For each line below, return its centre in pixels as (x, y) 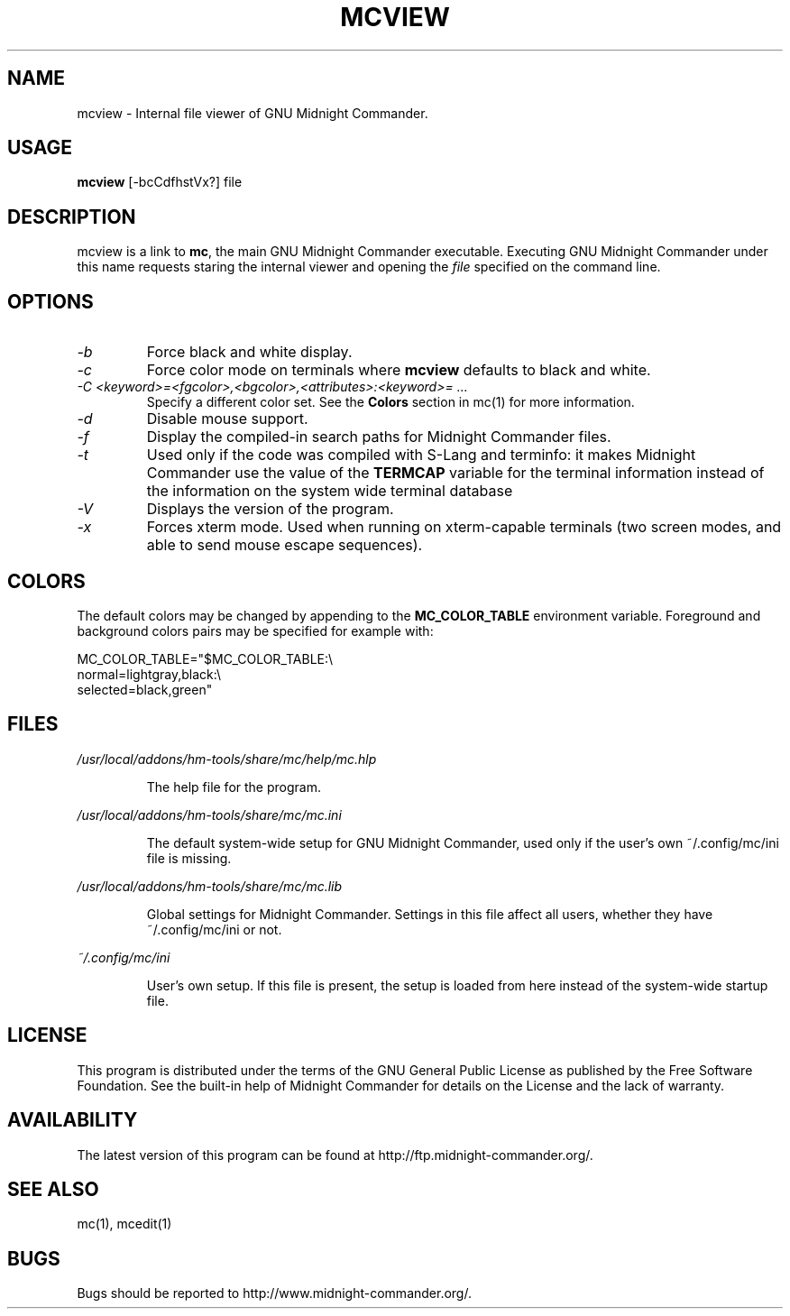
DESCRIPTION (72, 216)
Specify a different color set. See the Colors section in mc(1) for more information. (390, 402)
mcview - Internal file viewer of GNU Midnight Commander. (253, 113)
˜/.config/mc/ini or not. (214, 929)
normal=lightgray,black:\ (149, 674)
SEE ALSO (53, 1189)
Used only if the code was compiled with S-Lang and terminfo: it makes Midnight (421, 455)
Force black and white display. (249, 352)
